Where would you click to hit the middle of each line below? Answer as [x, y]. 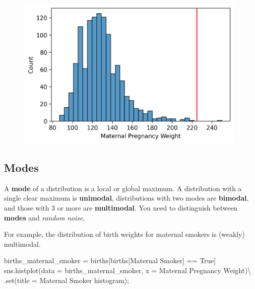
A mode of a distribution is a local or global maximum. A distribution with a [123, 188]
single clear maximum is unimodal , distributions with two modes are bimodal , [127, 198]
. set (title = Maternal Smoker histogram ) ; [66, 280]
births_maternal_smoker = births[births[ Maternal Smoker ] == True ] [110, 260]
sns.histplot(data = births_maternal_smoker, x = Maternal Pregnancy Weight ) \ [127, 270]
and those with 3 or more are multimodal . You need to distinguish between [121, 207]
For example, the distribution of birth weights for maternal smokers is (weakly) [125, 234]
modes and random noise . [44, 217]
